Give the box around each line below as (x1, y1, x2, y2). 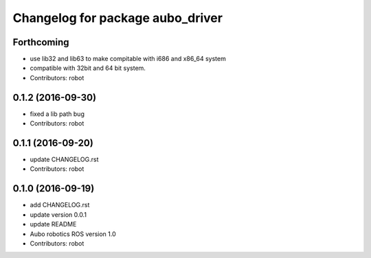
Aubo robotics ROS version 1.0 (30, 230, 116, 238)
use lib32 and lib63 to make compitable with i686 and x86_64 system (30, 55, 226, 63)
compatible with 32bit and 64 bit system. (30, 64, 146, 72)
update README (30, 220, 77, 228)
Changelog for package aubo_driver (12, 10, 223, 25)
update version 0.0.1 (30, 210, 87, 219)
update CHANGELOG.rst (30, 155, 99, 164)
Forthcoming (12, 36, 69, 48)
